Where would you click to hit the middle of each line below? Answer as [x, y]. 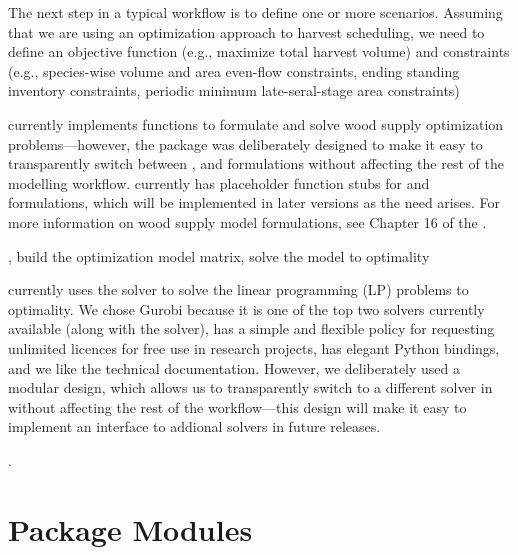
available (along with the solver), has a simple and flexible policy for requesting [251, 328]
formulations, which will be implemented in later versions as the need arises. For [254, 202]
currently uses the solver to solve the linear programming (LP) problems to [238, 289]
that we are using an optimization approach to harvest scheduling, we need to [246, 31]
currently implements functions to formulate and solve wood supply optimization [256, 123]
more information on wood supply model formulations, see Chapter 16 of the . [247, 221]
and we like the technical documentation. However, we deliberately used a [234, 367]
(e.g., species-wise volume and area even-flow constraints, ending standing [234, 70]
